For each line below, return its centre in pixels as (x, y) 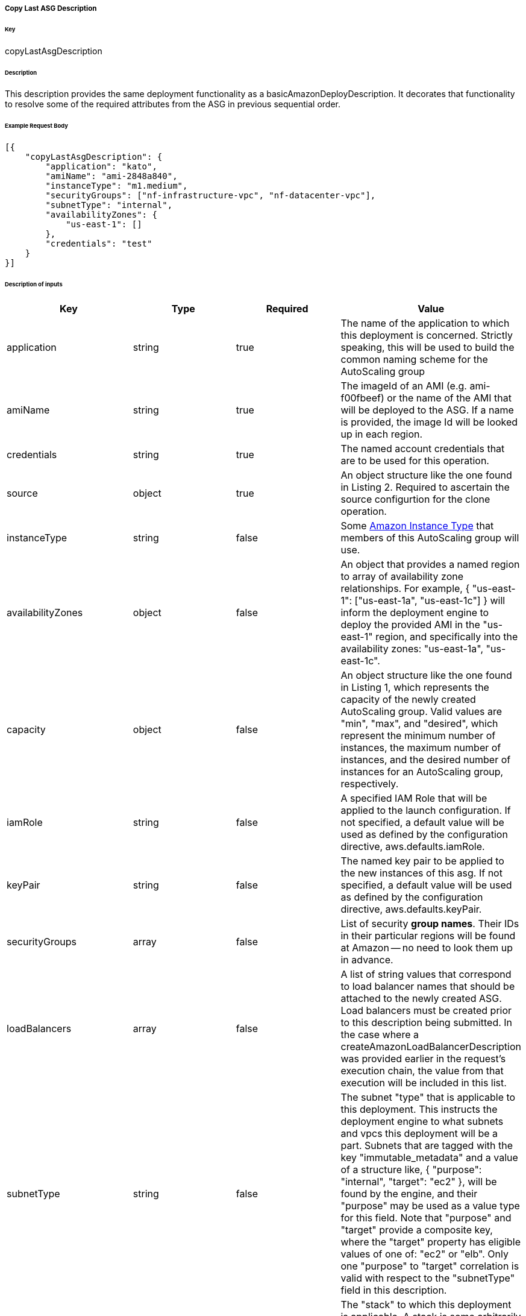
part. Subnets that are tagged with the (427, 1145)
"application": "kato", (101, 167)
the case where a (380, 1034)
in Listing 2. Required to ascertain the (425, 487)
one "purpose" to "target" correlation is (430, 1266)
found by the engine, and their (409, 1193)
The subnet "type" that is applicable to (428, 1097)
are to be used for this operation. (415, 460)
